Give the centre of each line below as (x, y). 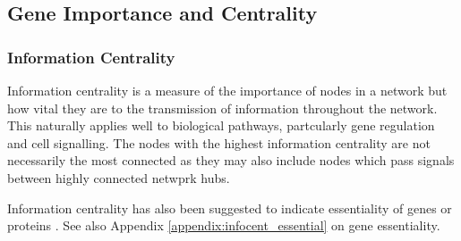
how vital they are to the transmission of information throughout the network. (222, 108)
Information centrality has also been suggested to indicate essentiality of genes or (230, 208)
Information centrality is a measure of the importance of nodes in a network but (227, 90)
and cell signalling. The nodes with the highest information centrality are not (219, 142)
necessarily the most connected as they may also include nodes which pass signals (231, 160)
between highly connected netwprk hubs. (119, 177)
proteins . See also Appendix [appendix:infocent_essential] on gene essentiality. (224, 225)
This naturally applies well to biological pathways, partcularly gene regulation (221, 125)
